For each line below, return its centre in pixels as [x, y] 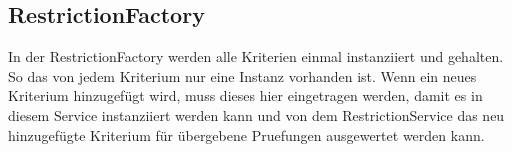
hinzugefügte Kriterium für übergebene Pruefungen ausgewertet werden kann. [246, 134]
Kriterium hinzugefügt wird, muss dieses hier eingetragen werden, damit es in [245, 95]
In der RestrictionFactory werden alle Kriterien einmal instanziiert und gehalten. [256, 56]
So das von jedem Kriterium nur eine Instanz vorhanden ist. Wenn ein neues [242, 75]
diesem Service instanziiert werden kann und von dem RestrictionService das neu [256, 114]
